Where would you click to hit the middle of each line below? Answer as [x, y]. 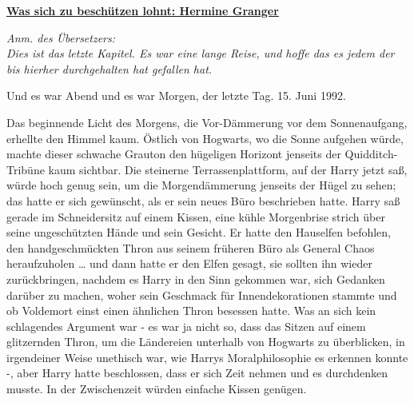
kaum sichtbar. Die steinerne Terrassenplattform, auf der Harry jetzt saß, [228, 169]
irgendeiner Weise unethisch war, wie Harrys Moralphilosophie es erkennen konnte [207, 357]
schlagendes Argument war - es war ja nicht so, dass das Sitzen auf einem [186, 326]
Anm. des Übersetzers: [61, 37]
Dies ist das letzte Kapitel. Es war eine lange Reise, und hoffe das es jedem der [201, 53]
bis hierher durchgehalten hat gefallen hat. [109, 68]
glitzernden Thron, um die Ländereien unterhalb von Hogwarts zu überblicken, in [206, 342]
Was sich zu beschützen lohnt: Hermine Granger [143, 10]
